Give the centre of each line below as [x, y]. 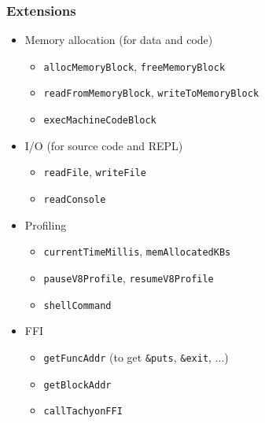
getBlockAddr [77, 385]
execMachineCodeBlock [100, 121]
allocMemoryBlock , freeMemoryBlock [134, 66]
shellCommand [77, 305]
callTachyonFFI [83, 412]
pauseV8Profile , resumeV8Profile [129, 277]
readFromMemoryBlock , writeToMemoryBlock [151, 92]
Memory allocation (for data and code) [119, 40]
